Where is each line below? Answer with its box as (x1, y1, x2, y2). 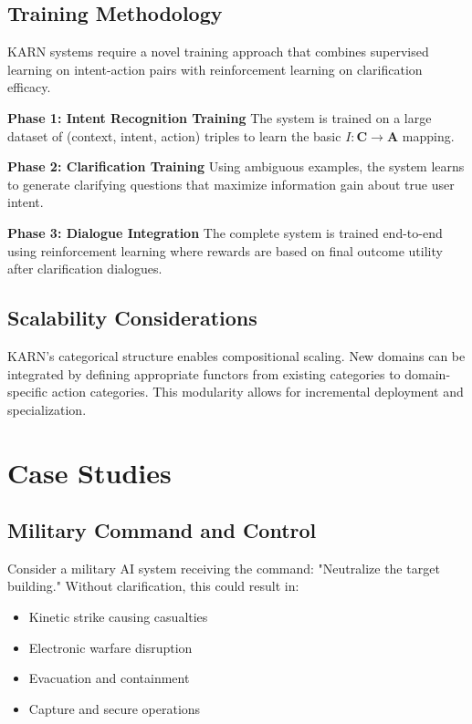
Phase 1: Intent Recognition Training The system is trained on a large (7, 108, 432, 127)
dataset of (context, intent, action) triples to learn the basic (7, 126, 341, 145)
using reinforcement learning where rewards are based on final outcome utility (7, 241, 443, 260)
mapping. (402, 126, 455, 145)
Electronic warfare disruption (28, 637, 193, 657)
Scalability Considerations (7, 304, 257, 332)
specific (7, 382, 48, 401)
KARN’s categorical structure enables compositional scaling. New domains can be (7, 346, 466, 365)
